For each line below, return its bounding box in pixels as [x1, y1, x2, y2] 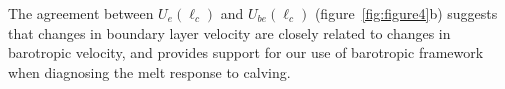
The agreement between [8, 3, 154, 23]
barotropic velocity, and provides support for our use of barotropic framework [8, 42, 484, 63]
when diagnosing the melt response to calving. [8, 61, 291, 82]
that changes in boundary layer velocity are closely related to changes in [8, 22, 451, 43]
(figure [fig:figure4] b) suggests [314, 3, 498, 23]
